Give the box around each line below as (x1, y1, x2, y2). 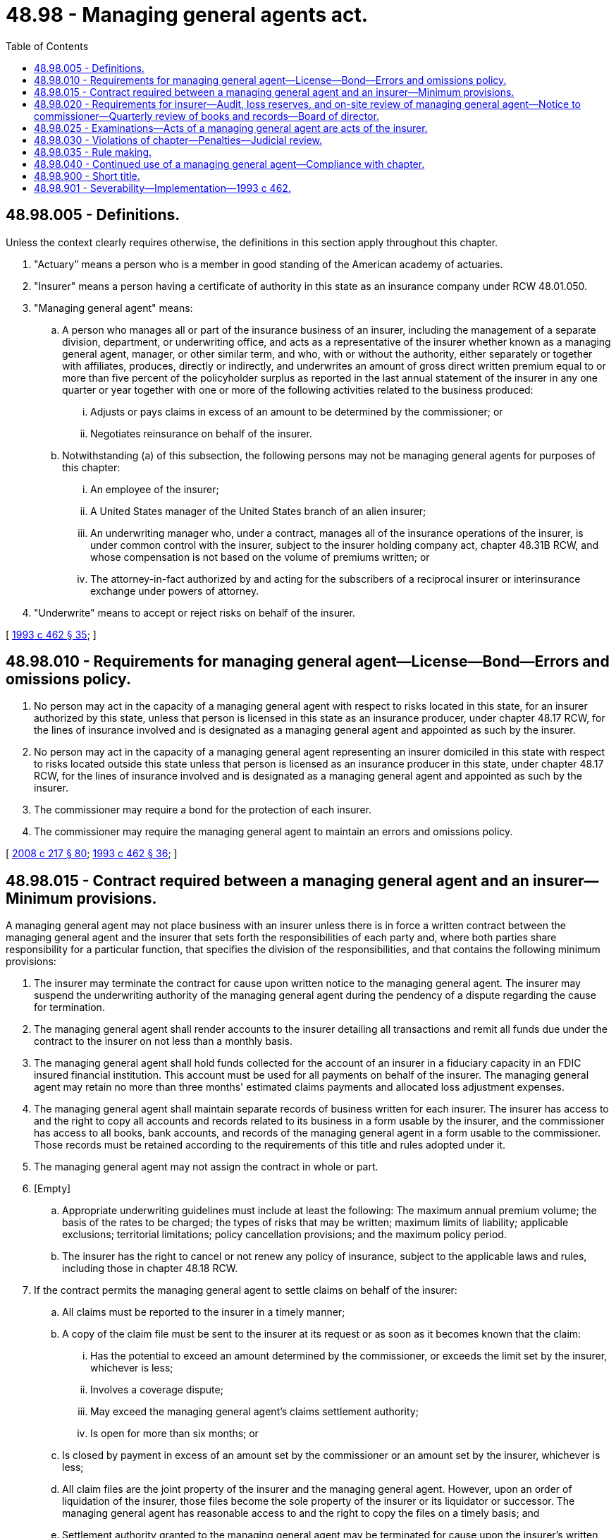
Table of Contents (6, 40, 89, 52)
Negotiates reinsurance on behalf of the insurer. (90, 427, 312, 440)
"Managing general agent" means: (34, 301, 193, 314)
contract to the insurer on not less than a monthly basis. (34, 1035, 292, 1048)
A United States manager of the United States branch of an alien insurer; (90, 504, 426, 517)
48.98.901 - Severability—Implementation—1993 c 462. (34, 181, 291, 194)
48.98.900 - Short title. (34, 169, 140, 182)
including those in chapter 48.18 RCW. (62, 1262, 238, 1275)
